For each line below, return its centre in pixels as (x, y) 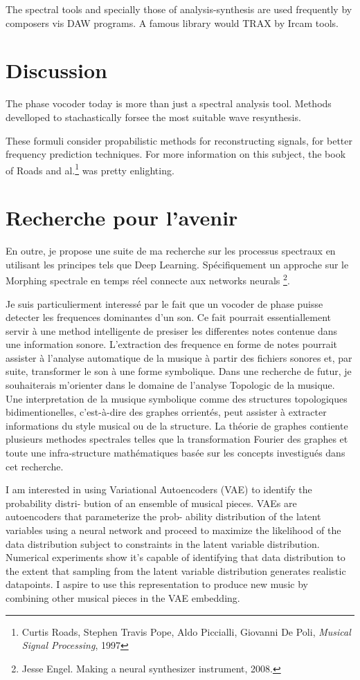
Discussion (56, 70)
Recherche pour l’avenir (122, 218)
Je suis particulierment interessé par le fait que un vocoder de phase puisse (164, 303)
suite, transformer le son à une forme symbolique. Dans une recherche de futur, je (179, 371)
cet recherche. (35, 466)
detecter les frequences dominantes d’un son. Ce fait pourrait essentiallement (168, 317)
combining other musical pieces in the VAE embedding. (123, 597)
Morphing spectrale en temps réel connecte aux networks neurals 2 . (148, 279)
